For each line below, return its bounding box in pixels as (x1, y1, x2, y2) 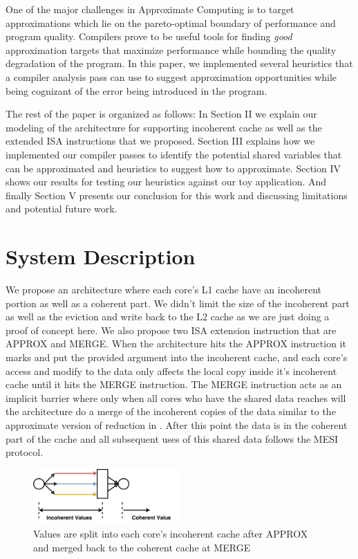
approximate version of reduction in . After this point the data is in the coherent (6, 417, 348, 432)
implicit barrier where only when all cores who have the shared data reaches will (6, 390, 346, 405)
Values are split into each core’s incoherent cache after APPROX (33, 526, 308, 541)
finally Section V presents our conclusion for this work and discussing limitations (6, 187, 348, 202)
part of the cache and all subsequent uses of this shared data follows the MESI (6, 431, 339, 446)
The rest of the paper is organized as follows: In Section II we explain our (6, 107, 317, 121)
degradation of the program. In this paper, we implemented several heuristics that (6, 56, 353, 71)
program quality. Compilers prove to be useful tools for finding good (6, 29, 292, 44)
